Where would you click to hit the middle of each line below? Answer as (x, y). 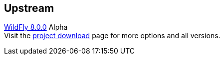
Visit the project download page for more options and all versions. (112, 36)
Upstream (29, 8)
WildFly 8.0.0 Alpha (36, 27)
